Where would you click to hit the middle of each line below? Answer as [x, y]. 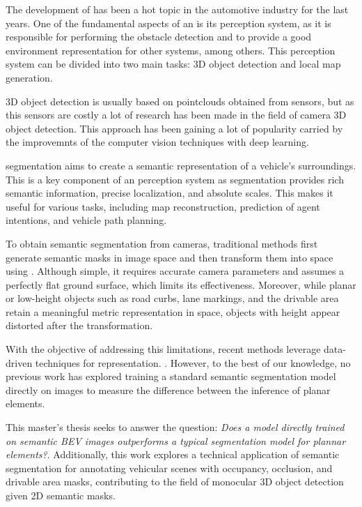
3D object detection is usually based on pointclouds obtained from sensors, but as [180, 101]
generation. [29, 77]
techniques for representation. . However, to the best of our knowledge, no [193, 362]
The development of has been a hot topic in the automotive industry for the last [177, 9]
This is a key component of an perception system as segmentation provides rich [175, 179]
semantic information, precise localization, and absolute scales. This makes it [170, 193]
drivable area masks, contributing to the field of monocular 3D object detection [175, 482]
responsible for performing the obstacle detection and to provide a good [159, 37]
